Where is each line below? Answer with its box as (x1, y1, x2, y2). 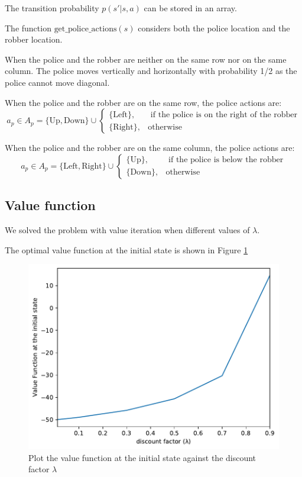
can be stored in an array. (144, 2, 237, 14)
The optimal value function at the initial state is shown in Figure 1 (5, 243, 248, 256)
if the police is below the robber (168, 156, 284, 165)
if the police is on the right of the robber (150, 110, 298, 119)
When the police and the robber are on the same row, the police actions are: (5, 96, 282, 108)
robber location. (5, 33, 63, 46)
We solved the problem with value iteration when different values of (5, 223, 250, 236)
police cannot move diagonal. (5, 76, 110, 88)
